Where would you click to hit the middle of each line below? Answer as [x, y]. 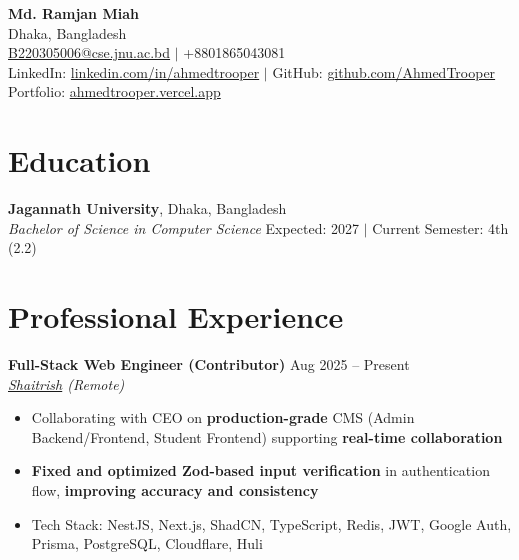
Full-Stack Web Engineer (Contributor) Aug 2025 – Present [209, 364]
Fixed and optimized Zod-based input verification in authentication [260, 470]
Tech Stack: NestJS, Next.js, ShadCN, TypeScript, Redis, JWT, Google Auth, [271, 523]
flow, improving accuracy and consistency [175, 489]
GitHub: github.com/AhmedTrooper [384, 71]
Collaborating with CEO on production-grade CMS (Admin [223, 417]
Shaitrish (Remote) [66, 383]
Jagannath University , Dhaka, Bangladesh [147, 208]
